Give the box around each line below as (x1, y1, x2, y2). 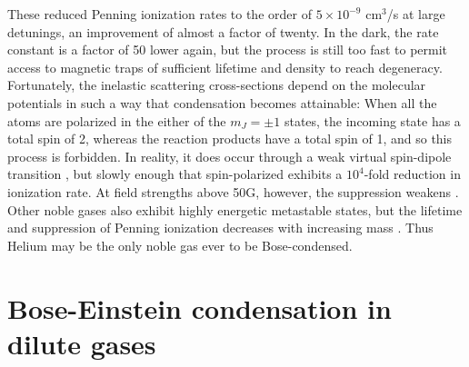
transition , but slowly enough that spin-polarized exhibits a (7, 164, 343, 183)
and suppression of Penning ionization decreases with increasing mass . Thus (7, 218, 434, 237)
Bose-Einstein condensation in (7, 289, 392, 326)
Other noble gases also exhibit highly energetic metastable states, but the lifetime (7, 200, 463, 219)
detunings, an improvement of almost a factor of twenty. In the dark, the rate (7, 22, 439, 41)
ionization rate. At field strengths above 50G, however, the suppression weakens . (7, 182, 459, 201)
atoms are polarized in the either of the (7, 111, 226, 130)
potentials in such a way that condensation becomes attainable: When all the (7, 93, 437, 112)
